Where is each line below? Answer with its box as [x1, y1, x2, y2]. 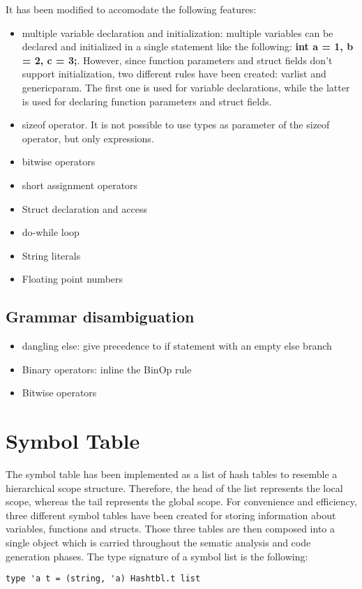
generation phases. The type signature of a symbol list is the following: [6, 549, 308, 563]
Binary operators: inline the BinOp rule [22, 361, 192, 376]
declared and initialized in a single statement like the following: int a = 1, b [22, 39, 354, 54]
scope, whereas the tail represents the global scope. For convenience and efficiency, [6, 494, 357, 509]
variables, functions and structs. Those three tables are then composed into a [6, 521, 335, 536]
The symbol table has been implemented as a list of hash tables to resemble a [6, 467, 338, 482]
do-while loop [22, 225, 80, 239]
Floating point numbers [22, 271, 123, 286]
